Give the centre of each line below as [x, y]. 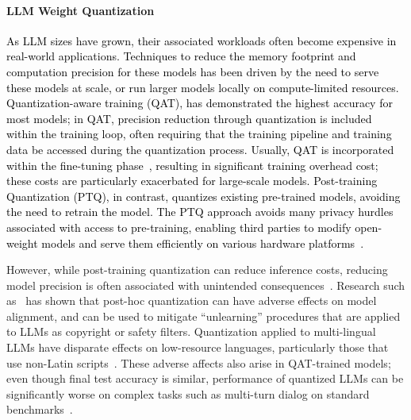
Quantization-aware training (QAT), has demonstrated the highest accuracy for [200, 103]
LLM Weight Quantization [81, 10]
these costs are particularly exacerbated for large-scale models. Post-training [192, 181]
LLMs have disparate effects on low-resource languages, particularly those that [198, 347]
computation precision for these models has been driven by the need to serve [193, 71]
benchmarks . [40, 409]
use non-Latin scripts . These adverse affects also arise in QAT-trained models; [199, 362]
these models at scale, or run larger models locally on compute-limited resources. [203, 87]
